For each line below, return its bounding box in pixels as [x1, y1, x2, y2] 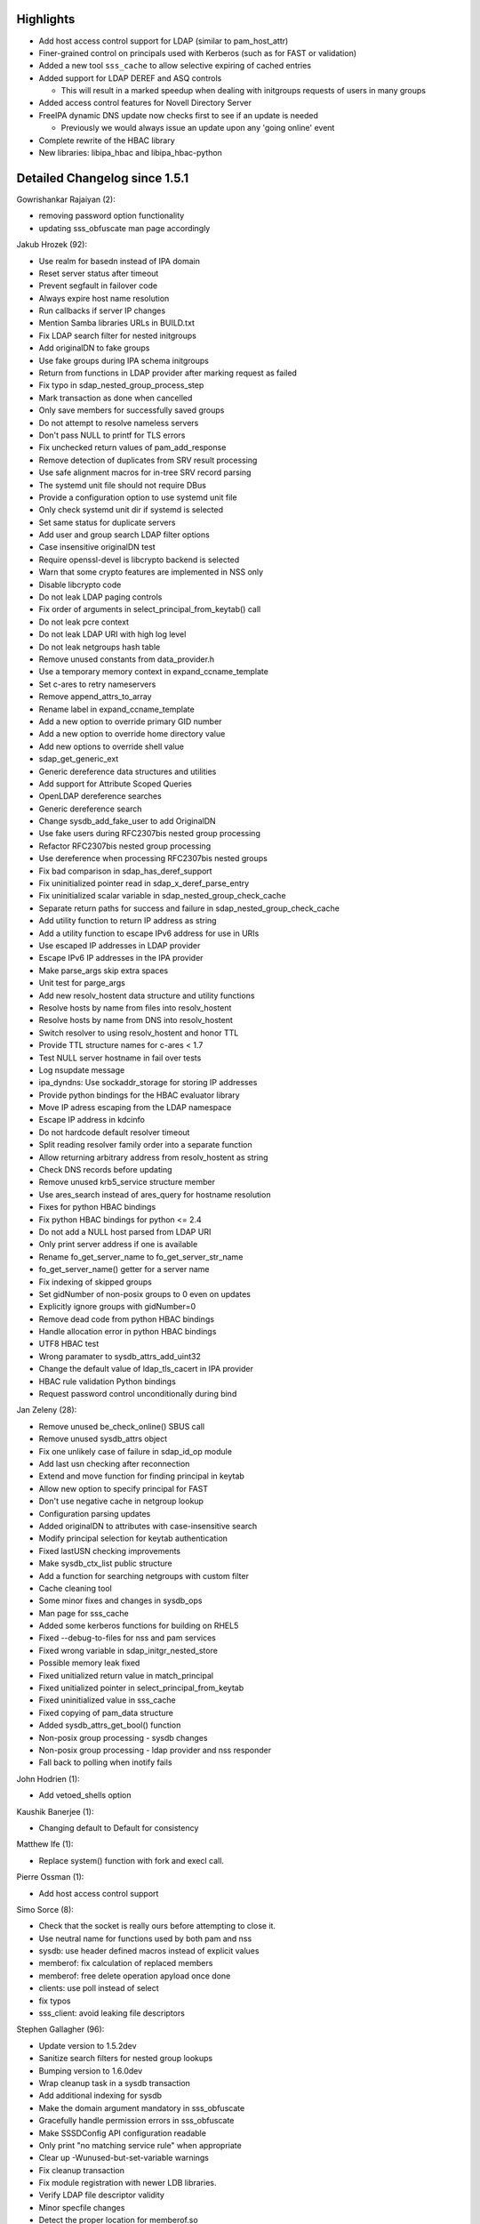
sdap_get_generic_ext [38, 753, 119, 764]
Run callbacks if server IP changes [38, 305, 166, 316]
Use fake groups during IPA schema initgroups [38, 355, 209, 366]
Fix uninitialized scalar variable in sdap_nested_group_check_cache [38, 890, 286, 901]
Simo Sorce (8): [16, 1904, 75, 1914]
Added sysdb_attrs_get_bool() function [38, 1720, 181, 1730]
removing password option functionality [38, 210, 185, 222]
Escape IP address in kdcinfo [38, 1115, 146, 1125]
